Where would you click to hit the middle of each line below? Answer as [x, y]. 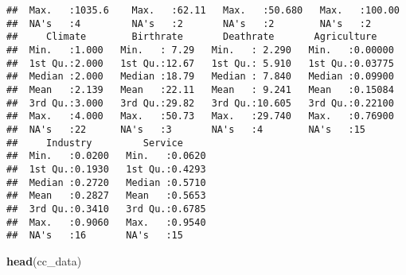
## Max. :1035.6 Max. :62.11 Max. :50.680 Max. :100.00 [203, 10]
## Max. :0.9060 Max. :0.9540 [106, 222]
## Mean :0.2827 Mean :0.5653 [106, 196]
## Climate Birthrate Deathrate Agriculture [192, 37]
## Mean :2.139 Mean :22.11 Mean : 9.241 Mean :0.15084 [200, 89]
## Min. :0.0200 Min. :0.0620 [106, 156]
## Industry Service [95, 143]
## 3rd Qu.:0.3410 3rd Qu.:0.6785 [106, 209]
